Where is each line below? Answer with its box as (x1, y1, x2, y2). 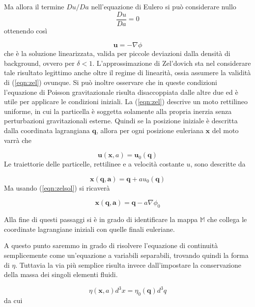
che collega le (207, 214, 247, 224)
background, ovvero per (4, 57, 75, 68)
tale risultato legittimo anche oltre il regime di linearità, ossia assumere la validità (4, 67, 251, 78)
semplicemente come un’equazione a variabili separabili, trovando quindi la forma (4, 250, 249, 260)
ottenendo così (4, 25, 47, 35)
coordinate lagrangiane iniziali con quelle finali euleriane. (4, 223, 175, 234)
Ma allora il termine (4, 1, 64, 11)
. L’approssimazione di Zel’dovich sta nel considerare (92, 57, 251, 68)
